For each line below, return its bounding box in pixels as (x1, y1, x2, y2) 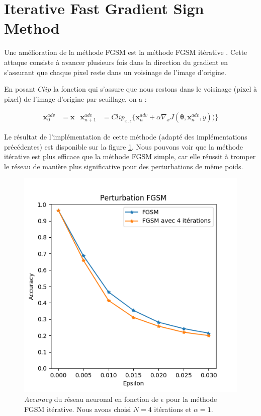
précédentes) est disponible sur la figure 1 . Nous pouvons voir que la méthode (4, 141, 243, 152)
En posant (4, 84, 36, 94)
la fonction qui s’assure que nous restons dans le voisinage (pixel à (53, 84, 257, 94)
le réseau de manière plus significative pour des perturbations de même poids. (4, 161, 243, 171)
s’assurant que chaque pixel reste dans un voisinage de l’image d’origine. (4, 66, 226, 77)
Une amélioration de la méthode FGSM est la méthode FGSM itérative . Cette (4, 47, 247, 57)
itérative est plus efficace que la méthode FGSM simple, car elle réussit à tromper (4, 151, 256, 162)
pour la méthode (166, 394, 217, 404)
